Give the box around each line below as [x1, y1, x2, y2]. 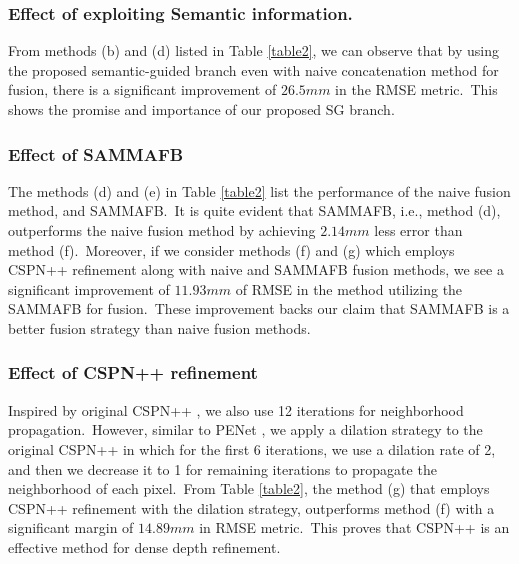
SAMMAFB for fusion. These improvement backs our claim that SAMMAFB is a [8, 298, 510, 319]
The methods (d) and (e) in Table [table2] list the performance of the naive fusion [8, 180, 511, 201]
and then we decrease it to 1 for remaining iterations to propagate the [8, 458, 437, 479]
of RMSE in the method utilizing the [235, 278, 463, 299]
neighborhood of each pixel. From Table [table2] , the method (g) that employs [8, 478, 490, 499]
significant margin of [8, 517, 134, 538]
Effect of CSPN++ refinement [8, 360, 258, 385]
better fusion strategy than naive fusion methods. [8, 317, 311, 338]
